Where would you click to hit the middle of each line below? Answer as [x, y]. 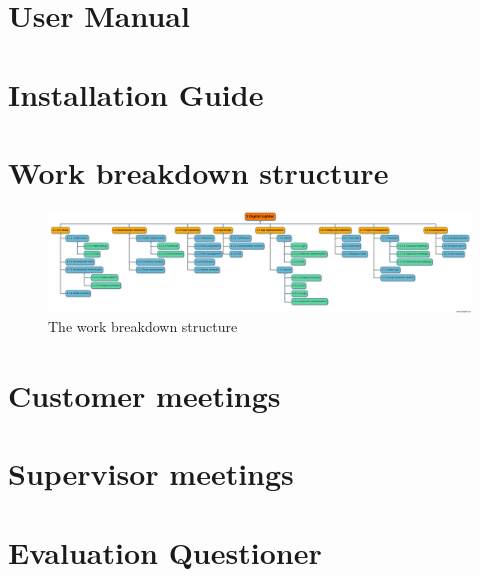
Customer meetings [144, 395]
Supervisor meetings [151, 473]
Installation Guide [136, 93]
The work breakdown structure [143, 326]
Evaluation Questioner [165, 551]
